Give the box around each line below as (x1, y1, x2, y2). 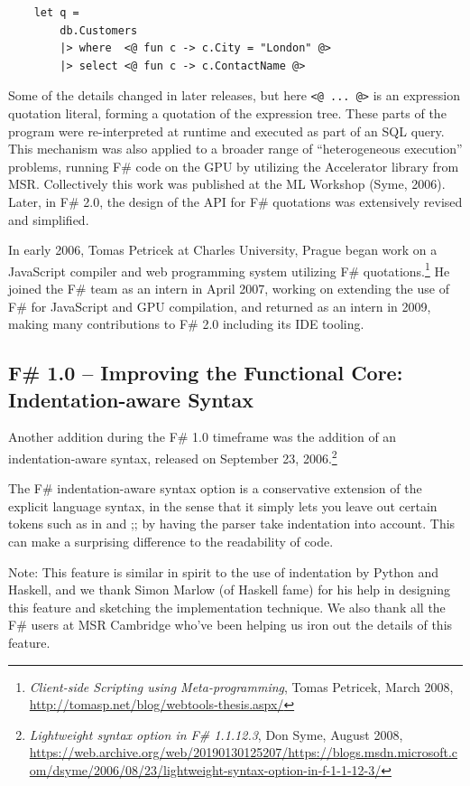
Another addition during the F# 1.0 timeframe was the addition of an (8, 427, 397, 446)
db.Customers (60, 23, 138, 37)
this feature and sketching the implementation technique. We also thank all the (8, 597, 446, 616)
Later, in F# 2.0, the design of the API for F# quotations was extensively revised (8, 192, 463, 211)
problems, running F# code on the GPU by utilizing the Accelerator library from (8, 156, 459, 175)
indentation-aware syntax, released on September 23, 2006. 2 (8, 446, 337, 467)
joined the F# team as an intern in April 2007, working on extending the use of (8, 279, 449, 298)
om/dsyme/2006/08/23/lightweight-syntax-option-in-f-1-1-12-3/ (29, 760, 382, 779)
